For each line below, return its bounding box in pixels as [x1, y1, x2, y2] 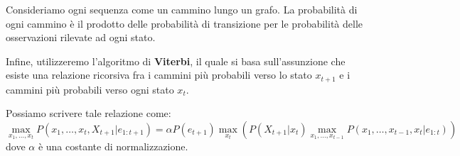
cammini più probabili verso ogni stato [6, 82, 174, 96]
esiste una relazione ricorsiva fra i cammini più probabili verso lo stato [6, 67, 312, 82]
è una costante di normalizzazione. [38, 139, 188, 154]
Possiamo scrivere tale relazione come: [6, 106, 171, 121]
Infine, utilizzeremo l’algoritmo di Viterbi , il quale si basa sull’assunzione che [6, 53, 346, 68]
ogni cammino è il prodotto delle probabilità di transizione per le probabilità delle [6, 16, 363, 30]
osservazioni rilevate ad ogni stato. [6, 30, 156, 45]
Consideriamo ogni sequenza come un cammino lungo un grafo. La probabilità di [6, 2, 358, 16]
